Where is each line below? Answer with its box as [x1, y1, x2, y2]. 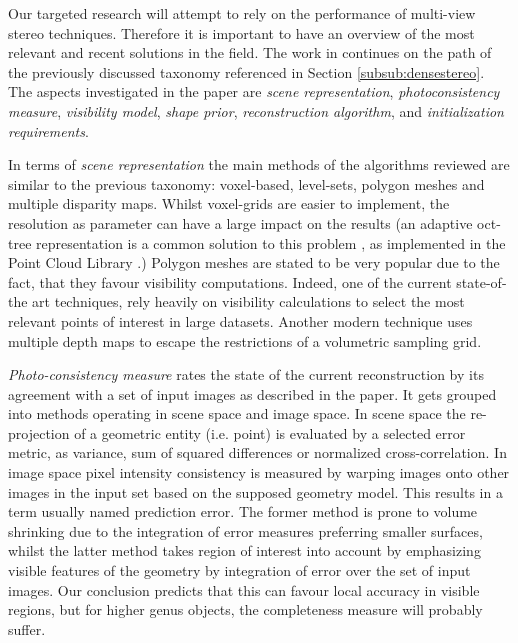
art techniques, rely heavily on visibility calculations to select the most [32, 291, 465, 312]
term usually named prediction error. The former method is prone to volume [8, 501, 478, 522]
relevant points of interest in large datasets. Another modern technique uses [8, 310, 473, 331]
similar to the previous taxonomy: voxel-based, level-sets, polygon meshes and [8, 173, 485, 194]
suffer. [8, 618, 46, 639]
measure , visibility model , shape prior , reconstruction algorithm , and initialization [8, 100, 504, 121]
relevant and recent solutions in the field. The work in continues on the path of [8, 42, 492, 63]
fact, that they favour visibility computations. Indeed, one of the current [8, 271, 452, 292]
